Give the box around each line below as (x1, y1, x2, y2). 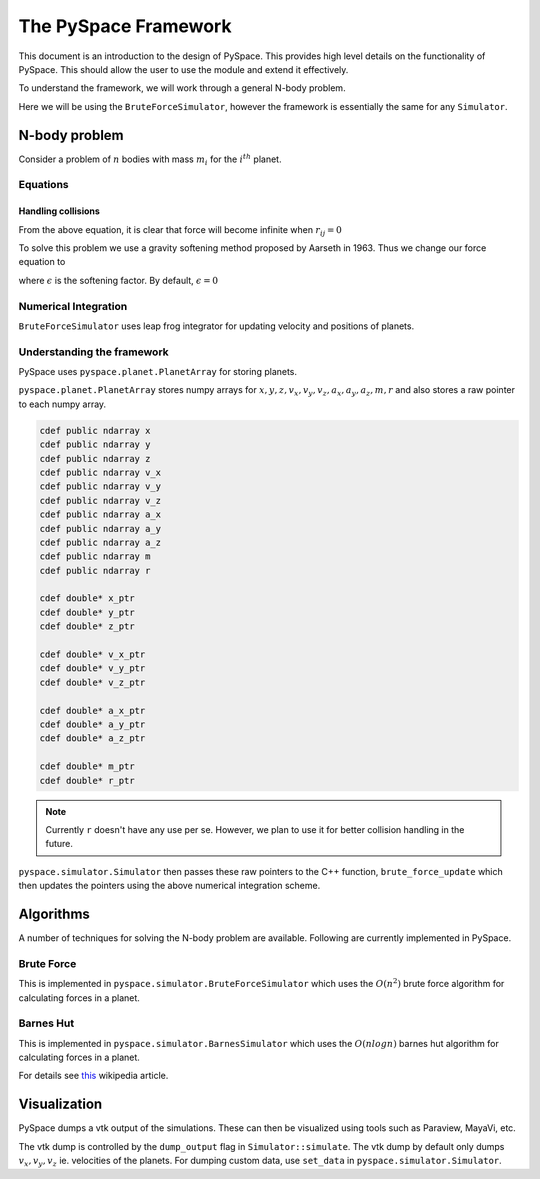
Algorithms (18, 905, 90, 922)
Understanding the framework (18, 345, 169, 359)
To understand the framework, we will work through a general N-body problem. (18, 82, 346, 94)
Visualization (18, 1096, 103, 1113)
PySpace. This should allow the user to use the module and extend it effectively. (18, 63, 349, 75)
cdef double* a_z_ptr (39, 733, 146, 744)
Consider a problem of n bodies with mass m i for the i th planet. (18, 151, 282, 167)
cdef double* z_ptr (39, 621, 135, 632)
